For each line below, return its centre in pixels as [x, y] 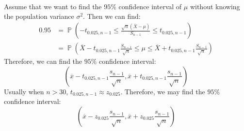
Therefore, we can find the [43, 61]
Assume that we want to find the [53, 6]
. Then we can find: [112, 16]
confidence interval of [150, 6]
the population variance [39, 16]
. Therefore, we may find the [163, 91]
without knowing [215, 6]
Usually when [24, 91]
